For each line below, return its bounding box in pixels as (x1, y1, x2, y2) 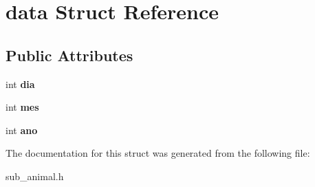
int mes (6, 100, 39, 114)
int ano (6, 122, 38, 137)
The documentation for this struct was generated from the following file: (6, 146, 310, 160)
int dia (6, 76, 35, 91)
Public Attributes (6, 44, 133, 65)
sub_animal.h (6, 168, 64, 183)
